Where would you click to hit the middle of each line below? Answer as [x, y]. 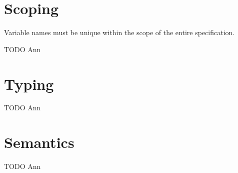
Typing [29, 83]
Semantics [39, 142]
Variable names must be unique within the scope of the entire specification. [119, 32]
